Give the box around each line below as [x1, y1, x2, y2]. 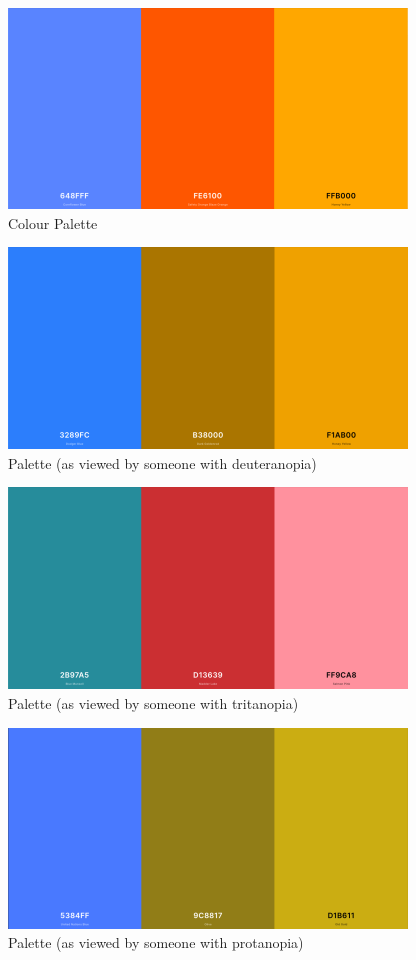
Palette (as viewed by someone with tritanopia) [8, 692, 299, 713]
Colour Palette [8, 212, 98, 233]
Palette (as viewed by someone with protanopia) [8, 932, 304, 953]
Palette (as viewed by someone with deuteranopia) [8, 452, 317, 473]
